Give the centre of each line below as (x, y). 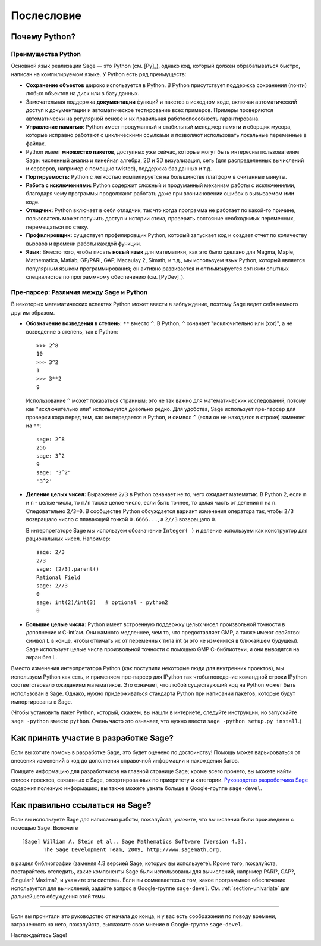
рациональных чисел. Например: (68, 539)
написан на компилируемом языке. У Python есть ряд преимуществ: (99, 74)
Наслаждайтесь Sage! (39, 935)
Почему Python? (43, 37)
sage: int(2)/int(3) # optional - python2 (103, 602)
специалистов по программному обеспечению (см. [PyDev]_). (105, 277)
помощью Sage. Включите (45, 827)
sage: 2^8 (51, 439)
